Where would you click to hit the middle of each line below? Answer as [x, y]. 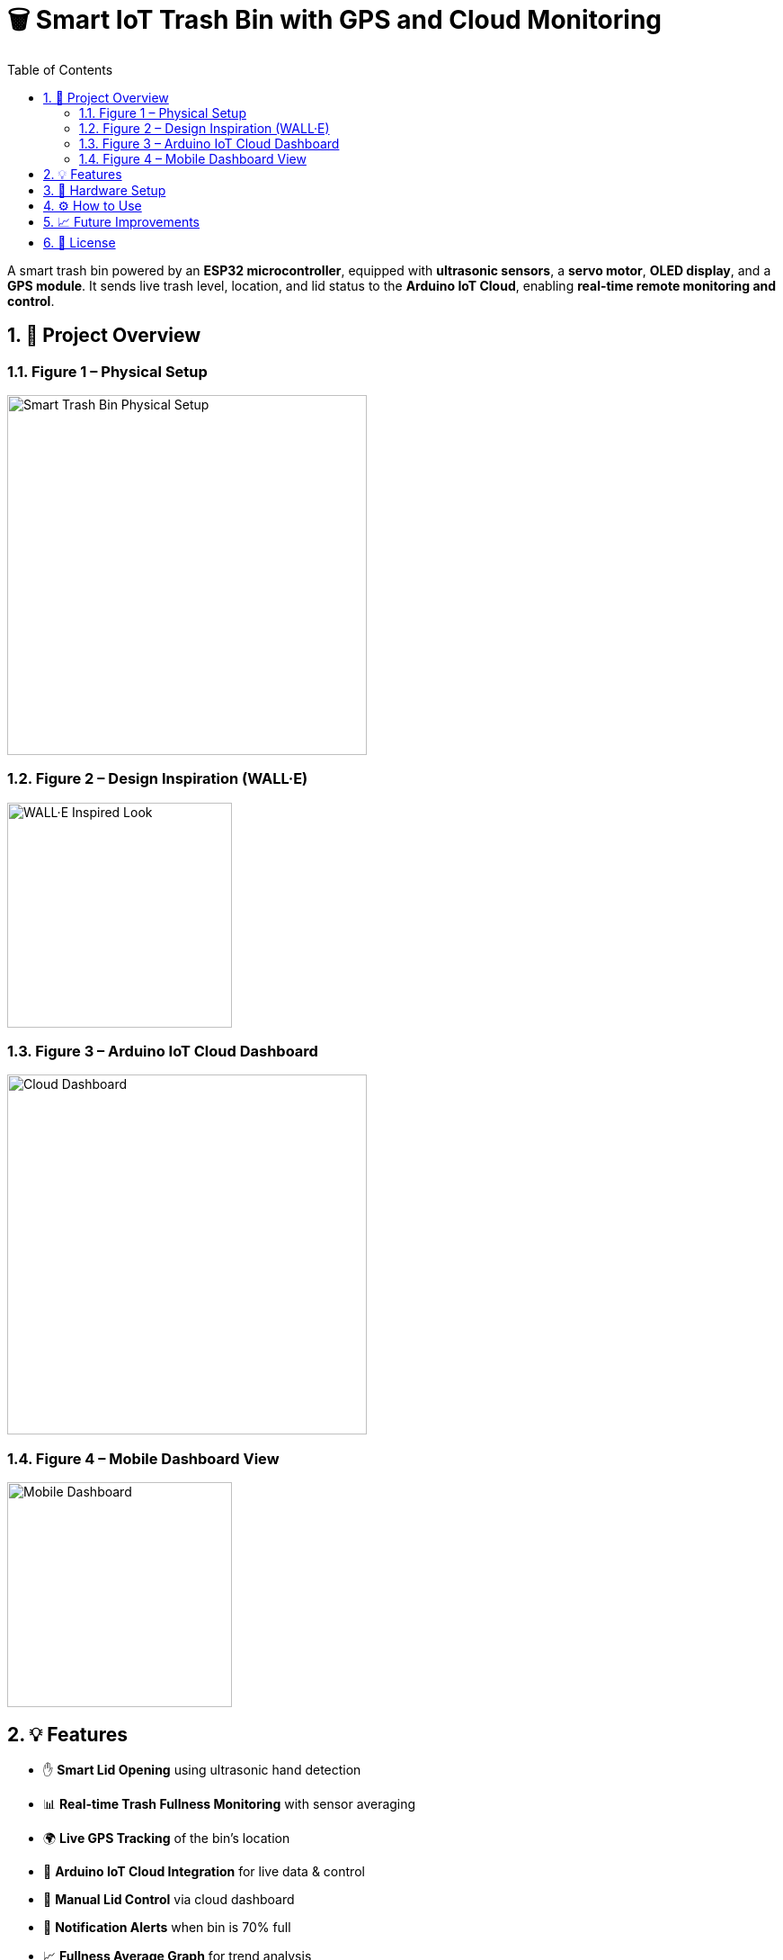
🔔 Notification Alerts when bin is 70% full [167, 1928]
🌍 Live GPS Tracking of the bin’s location [167, 1839]
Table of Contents [60, 69]
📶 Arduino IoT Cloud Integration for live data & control [204, 1872]
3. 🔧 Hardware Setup [105, 190]
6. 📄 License [80, 242]
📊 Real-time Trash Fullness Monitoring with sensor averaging [230, 1804]
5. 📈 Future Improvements [122, 221]
